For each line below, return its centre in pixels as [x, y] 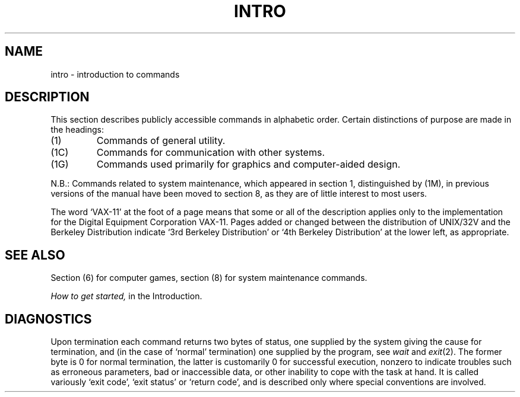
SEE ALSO [35, 255]
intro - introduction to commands [115, 74]
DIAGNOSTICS [48, 319]
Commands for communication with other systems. [210, 153]
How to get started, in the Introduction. [126, 296]
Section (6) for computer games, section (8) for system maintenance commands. [209, 278]
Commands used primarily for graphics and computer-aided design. [248, 164]
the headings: [77, 130]
